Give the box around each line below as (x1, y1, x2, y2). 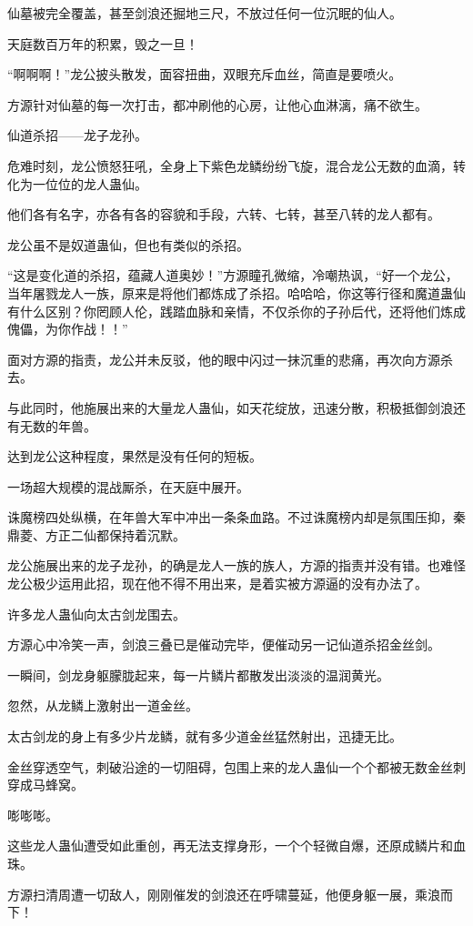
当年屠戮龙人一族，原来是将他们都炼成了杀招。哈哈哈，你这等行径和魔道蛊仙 (7, 283, 466, 302)
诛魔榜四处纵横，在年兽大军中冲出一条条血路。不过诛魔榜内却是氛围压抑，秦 (7, 508, 466, 527)
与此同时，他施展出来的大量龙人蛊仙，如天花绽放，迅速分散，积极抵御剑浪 (7, 398, 453, 417)
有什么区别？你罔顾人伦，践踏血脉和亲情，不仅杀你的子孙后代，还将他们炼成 (7, 301, 466, 320)
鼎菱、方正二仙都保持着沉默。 (7, 525, 186, 544)
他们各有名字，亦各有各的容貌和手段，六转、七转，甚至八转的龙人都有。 (7, 205, 440, 224)
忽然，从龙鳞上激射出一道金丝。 (7, 696, 198, 715)
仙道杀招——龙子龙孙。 (7, 126, 147, 145)
